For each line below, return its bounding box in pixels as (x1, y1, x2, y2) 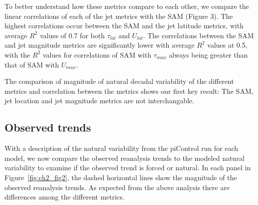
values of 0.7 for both (40, 30, 105, 40)
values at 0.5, (207, 40, 248, 50)
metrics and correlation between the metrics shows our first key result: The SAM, (4, 85, 254, 96)
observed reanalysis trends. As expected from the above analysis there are (4, 182, 230, 192)
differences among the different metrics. (4, 192, 125, 202)
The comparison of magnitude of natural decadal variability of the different (4, 76, 234, 86)
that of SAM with (4, 59, 59, 69)
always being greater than (169, 49, 248, 60)
